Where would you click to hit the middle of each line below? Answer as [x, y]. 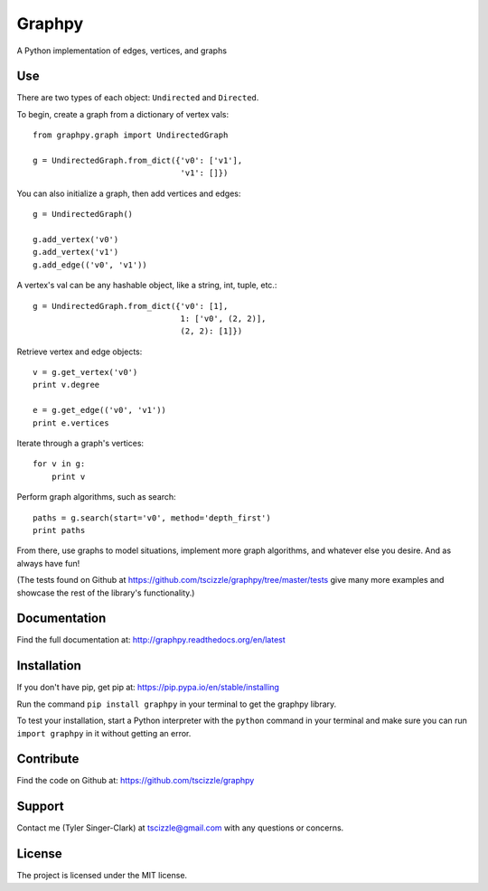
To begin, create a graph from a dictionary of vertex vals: [123, 114]
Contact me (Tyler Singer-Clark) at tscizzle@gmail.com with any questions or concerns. [180, 828]
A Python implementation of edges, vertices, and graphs [122, 51]
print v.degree [66, 385]
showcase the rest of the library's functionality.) [106, 593]
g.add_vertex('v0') [76, 239]
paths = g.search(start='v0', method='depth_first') [152, 518]
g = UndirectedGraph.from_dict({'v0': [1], [131, 306]
